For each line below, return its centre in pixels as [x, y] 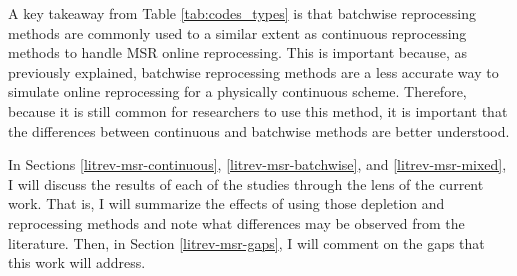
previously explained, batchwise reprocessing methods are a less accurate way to [253, 71]
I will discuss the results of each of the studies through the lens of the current [246, 183]
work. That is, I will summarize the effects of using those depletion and [226, 203]
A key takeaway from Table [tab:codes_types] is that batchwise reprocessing [242, 13]
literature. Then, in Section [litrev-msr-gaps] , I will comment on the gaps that [246, 242]
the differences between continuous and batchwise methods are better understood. [259, 130]
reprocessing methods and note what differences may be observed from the [236, 222]
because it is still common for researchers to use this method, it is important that [258, 110]
